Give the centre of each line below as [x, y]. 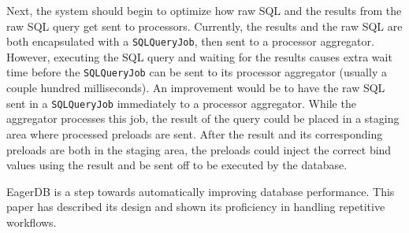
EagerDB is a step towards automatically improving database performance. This [201, 191]
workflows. [32, 222]
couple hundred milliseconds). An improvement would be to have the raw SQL [196, 88]
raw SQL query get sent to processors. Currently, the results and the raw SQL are [204, 26]
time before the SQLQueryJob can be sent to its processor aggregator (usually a [197, 72]
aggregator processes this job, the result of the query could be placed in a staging [203, 118]
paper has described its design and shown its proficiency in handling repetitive [196, 207]
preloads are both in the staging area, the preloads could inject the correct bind [199, 149]
